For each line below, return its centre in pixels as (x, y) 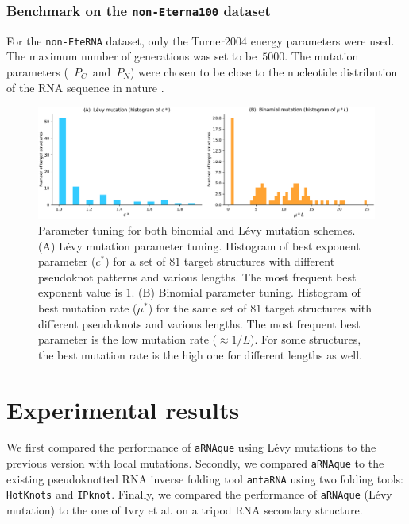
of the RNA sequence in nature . (85, 87)
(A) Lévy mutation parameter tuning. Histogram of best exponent (199, 245)
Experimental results (123, 409)
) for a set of (135, 261)
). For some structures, (306, 339)
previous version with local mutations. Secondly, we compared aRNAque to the (195, 463)
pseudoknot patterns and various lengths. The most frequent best (197, 276)
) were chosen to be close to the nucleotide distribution (264, 72)
